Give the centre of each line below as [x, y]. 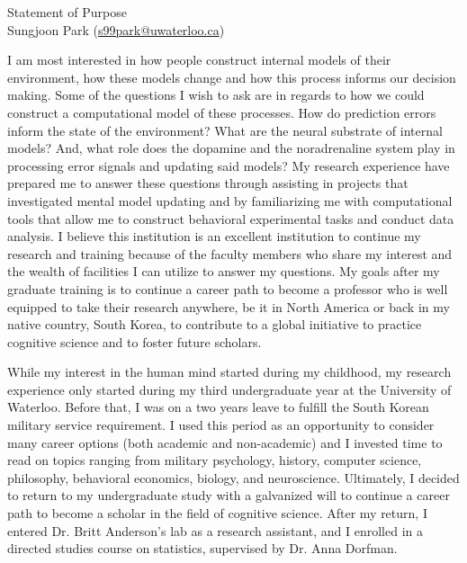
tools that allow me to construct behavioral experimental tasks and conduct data [231, 218]
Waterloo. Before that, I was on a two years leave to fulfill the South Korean [218, 407]
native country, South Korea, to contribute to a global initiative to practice [215, 324]
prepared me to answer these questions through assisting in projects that [208, 183]
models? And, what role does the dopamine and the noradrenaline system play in [231, 148]
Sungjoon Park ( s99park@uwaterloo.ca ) [116, 29]
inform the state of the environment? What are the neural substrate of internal [225, 130]
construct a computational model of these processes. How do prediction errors [222, 112]
